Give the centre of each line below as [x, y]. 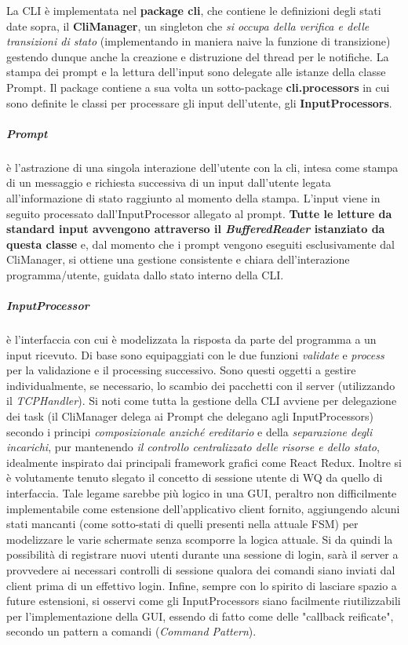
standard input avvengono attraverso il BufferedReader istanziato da [196, 229]
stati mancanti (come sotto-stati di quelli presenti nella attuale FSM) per [182, 524]
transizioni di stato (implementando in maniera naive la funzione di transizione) [199, 41]
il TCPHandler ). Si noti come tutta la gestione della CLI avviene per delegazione [202, 401]
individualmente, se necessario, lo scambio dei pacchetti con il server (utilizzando [201, 385]
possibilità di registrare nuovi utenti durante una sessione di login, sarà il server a [202, 554]
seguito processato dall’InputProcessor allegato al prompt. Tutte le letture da [199, 213]
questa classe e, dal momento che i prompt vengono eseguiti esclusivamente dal [200, 244]
